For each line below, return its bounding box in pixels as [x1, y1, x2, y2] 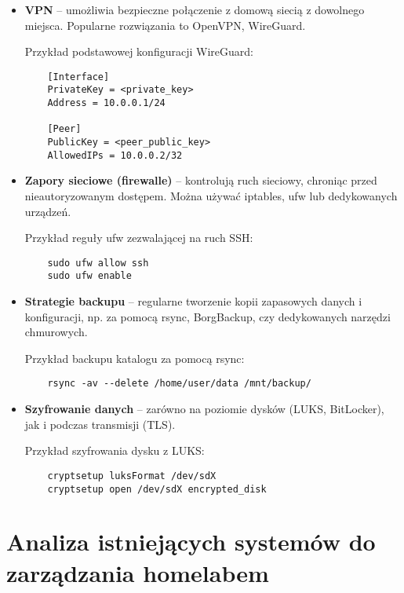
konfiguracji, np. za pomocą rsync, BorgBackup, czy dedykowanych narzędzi [24, 308, 391, 324]
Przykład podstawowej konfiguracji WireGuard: [24, 43, 253, 60]
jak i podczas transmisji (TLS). [24, 415, 176, 432]
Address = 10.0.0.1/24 [47, 97, 166, 109]
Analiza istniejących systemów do [6, 525, 376, 558]
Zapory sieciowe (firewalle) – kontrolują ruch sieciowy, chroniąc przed [24, 172, 377, 189]
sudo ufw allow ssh [47, 257, 149, 269]
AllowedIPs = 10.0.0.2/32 [47, 149, 183, 161]
